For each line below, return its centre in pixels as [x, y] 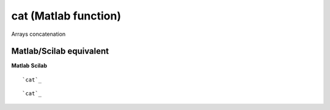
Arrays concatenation [38, 34]
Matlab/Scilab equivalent [60, 51]
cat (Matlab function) [66, 16]
